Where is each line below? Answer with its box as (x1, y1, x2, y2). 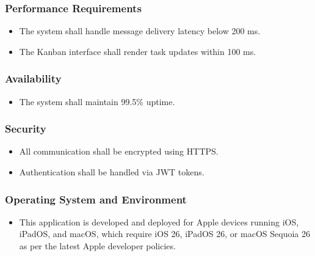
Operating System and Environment (5, 191, 187, 207)
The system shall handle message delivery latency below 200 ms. (19, 24, 261, 37)
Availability (5, 71, 62, 86)
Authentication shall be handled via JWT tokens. (19, 166, 205, 178)
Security (5, 121, 46, 136)
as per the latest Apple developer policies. (19, 240, 176, 252)
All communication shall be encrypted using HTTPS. (19, 145, 219, 158)
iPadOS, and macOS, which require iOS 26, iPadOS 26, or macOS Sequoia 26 (19, 227, 310, 240)
